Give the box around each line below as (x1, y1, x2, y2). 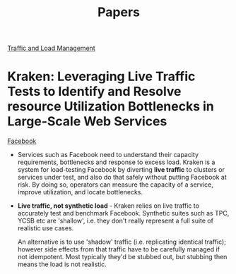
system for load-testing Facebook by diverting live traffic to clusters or (17, 166, 225, 174)
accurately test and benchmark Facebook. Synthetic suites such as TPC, (17, 209, 230, 218)
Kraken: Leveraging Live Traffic (7, 68, 196, 85)
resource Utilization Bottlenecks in (7, 99, 214, 115)
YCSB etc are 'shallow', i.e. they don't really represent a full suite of (17, 216, 214, 225)
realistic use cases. (17, 224, 74, 232)
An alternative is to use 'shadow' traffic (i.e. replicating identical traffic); (17, 237, 226, 247)
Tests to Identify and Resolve (7, 84, 182, 99)
